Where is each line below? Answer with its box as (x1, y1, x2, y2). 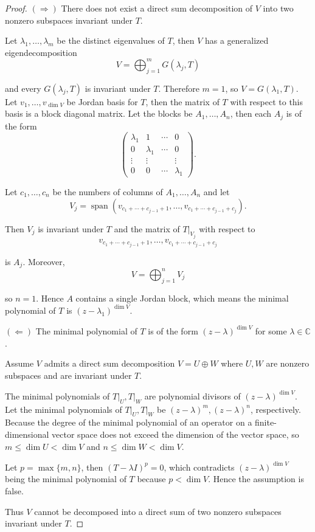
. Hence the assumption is (208, 472, 304, 485)
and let (203, 185, 230, 198)
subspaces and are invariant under (5, 368, 132, 381)
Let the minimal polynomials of (5, 402, 122, 415)
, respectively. (250, 402, 301, 415)
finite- (255, 416, 277, 429)
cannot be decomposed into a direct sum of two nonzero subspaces (34, 505, 282, 517)
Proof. (5, 2, 27, 14)
